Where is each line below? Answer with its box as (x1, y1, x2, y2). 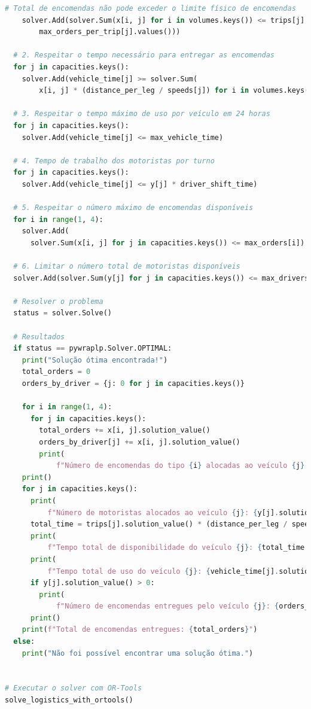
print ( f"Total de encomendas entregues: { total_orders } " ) (22, 625, 258, 634)
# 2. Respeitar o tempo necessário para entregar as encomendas (13, 51, 275, 60)
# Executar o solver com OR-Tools (5, 684, 142, 693)
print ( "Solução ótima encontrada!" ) (22, 355, 168, 364)
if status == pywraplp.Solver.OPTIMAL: (13, 344, 172, 353)
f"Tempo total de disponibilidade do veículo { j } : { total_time (47, 543, 305, 552)
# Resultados (13, 332, 65, 341)
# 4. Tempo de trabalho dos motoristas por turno (13, 156, 215, 165)
